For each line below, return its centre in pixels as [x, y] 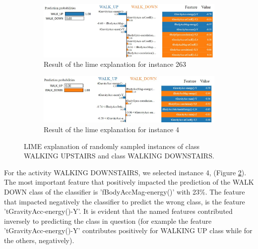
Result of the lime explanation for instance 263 [115, 64]
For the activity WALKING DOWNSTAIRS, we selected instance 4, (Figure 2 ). [125, 172]
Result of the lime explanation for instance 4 [111, 129]
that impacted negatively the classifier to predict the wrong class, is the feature [125, 201]
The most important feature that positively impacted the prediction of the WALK [129, 182]
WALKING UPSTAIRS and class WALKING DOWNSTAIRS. [119, 156]
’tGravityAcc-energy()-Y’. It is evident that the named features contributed [118, 211]
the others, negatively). [39, 240]
